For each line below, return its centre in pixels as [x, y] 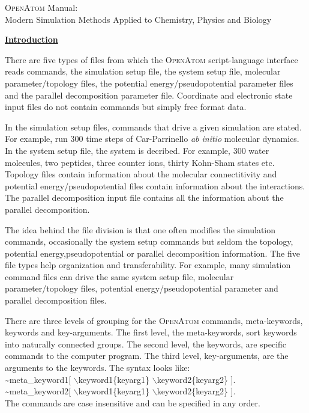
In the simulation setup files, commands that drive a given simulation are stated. [153, 127]
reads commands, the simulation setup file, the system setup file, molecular [143, 71]
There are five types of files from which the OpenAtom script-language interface [151, 59]
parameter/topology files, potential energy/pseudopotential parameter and [142, 288]
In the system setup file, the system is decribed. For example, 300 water [137, 150]
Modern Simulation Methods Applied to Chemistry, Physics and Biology [138, 19]
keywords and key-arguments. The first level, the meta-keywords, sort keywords [151, 332]
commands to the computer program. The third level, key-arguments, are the [147, 356]
